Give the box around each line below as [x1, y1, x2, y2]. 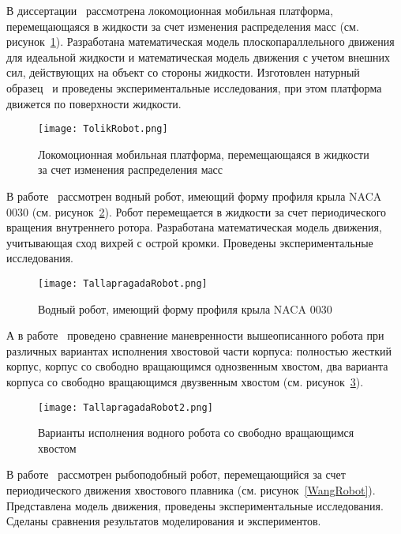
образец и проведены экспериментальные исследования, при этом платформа [6, 79, 382, 96]
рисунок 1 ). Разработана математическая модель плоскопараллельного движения [6, 33, 395, 50]
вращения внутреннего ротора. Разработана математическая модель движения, [6, 219, 382, 235]
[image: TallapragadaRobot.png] [38, 277, 208, 289]
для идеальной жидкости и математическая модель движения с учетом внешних [6, 48, 391, 65]
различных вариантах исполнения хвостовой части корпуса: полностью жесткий [6, 342, 392, 359]
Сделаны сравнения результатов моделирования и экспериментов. [6, 513, 321, 529]
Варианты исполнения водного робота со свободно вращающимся [38, 424, 354, 441]
